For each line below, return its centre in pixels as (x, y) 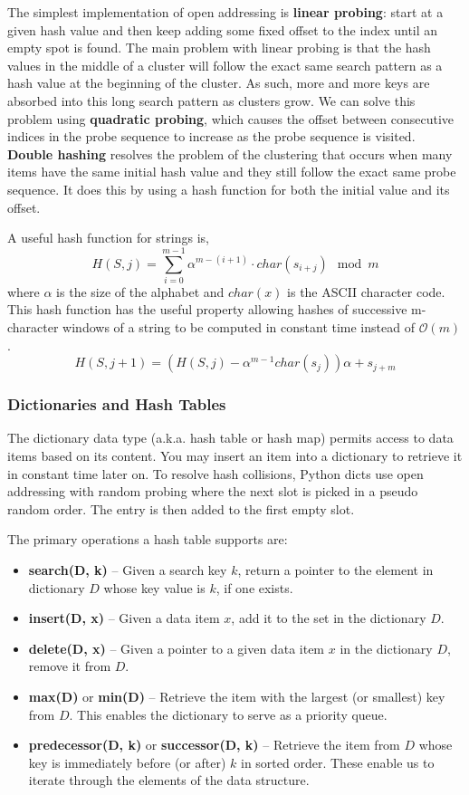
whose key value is (154, 587)
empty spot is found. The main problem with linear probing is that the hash (219, 48)
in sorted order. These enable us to (338, 762)
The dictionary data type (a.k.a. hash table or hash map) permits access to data (230, 438)
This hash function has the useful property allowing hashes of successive (207, 309)
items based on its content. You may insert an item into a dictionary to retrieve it (235, 456)
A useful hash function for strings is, (108, 238)
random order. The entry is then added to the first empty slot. (181, 508)
